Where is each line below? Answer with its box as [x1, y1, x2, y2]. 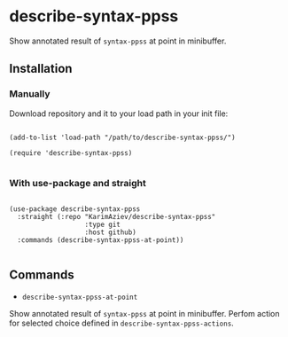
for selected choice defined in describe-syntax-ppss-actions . [9, 317, 235, 328]
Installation [9, 61, 73, 76]
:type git [84, 220, 121, 229]
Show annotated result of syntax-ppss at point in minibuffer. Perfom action [9, 308, 281, 318]
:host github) [84, 228, 137, 237]
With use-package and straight [9, 176, 146, 189]
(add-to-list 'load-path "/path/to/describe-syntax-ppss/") [9, 133, 237, 142]
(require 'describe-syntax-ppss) [9, 148, 133, 157]
